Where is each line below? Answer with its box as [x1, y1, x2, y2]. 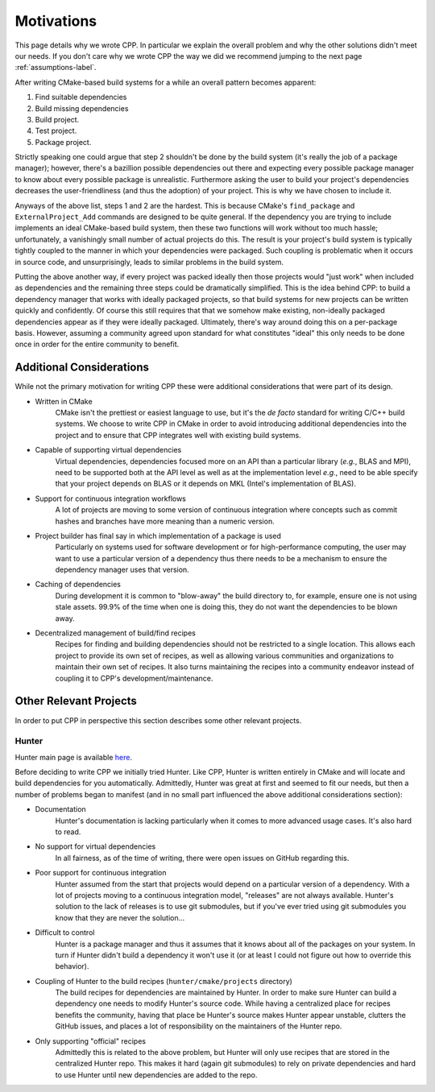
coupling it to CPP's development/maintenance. [55, 673, 213, 683]
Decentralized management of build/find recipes [35, 628, 197, 638]
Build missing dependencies [35, 103, 129, 113]
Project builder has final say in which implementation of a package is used [35, 531, 282, 540]
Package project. [35, 137, 92, 147]
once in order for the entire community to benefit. [14, 339, 180, 350]
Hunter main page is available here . [14, 752, 133, 762]
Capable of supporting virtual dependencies [35, 445, 182, 455]
